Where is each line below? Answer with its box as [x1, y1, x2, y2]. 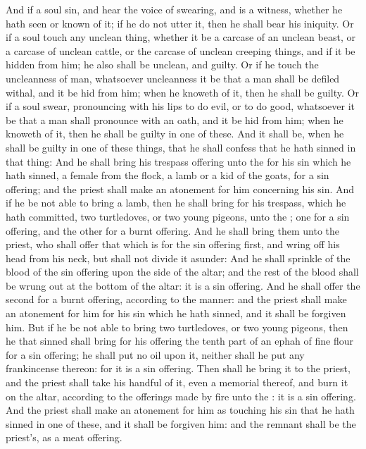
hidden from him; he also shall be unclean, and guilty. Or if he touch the [6, 57, 319, 72]
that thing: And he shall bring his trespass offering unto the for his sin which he [6, 154, 351, 168]
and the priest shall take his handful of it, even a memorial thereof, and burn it [6, 375, 348, 390]
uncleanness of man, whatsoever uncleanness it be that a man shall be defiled [6, 70, 340, 85]
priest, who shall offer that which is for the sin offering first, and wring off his [6, 237, 340, 252]
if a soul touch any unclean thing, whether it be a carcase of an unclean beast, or [6, 30, 355, 44]
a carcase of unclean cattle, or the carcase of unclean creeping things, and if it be [6, 43, 355, 58]
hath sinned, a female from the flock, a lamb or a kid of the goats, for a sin [6, 168, 329, 183]
